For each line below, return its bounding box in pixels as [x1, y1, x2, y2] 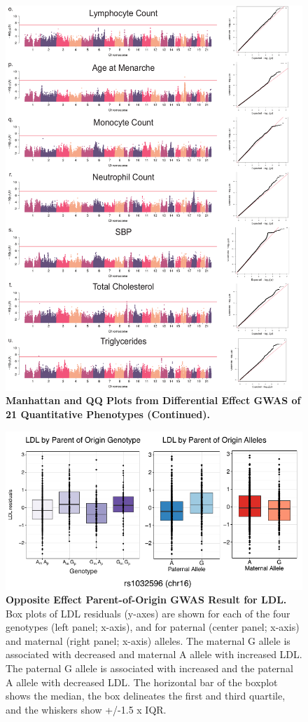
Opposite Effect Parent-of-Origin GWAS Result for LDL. [6, 592, 287, 607]
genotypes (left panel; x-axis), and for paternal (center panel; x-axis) [6, 620, 300, 634]
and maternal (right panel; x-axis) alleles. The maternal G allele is [6, 633, 290, 648]
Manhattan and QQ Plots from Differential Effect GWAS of [6, 393, 301, 408]
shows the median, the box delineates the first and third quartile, [6, 688, 286, 703]
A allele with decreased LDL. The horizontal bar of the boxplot [6, 674, 278, 689]
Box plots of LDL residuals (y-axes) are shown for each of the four [6, 606, 290, 620]
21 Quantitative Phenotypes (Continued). [6, 407, 210, 422]
